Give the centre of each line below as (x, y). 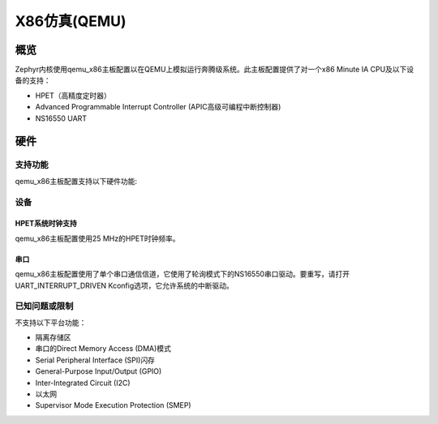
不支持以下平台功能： (51, 322)
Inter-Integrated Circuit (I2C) (83, 383)
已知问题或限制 (44, 306)
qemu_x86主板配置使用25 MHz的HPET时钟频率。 (97, 238)
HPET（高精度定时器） (73, 95)
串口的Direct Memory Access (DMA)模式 (103, 349)
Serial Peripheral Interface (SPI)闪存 (95, 360)
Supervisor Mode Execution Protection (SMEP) (113, 405)
